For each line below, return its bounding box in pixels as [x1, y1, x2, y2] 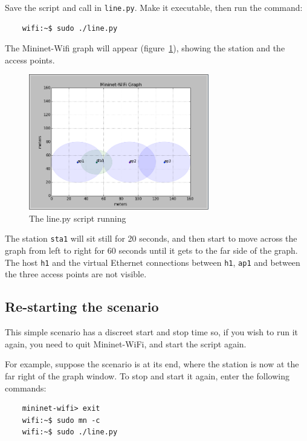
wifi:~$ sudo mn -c [22, 416, 100, 425]
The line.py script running [29, 211, 126, 224]
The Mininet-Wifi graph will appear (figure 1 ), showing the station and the [5, 42, 285, 54]
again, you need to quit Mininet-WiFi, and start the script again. [5, 337, 247, 350]
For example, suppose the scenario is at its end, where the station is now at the [5, 358, 299, 370]
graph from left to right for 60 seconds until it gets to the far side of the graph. [5, 244, 298, 257]
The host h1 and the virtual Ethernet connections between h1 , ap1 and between [5, 256, 300, 268]
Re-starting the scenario [5, 297, 159, 316]
